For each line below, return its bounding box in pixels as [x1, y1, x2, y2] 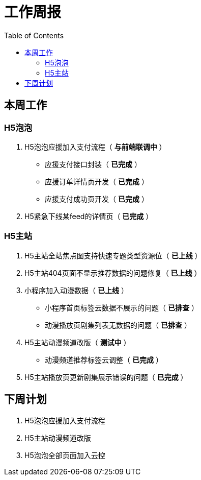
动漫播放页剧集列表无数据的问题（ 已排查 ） [45, 320, 191, 329]
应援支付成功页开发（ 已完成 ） [45, 194, 149, 203]
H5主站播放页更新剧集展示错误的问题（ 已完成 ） [24, 372, 188, 381]
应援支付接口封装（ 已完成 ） [45, 159, 141, 169]
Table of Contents [4, 31, 64, 40]
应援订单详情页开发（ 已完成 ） [45, 177, 149, 186]
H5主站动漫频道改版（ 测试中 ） [24, 338, 131, 347]
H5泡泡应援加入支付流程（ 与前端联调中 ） [24, 142, 166, 151]
